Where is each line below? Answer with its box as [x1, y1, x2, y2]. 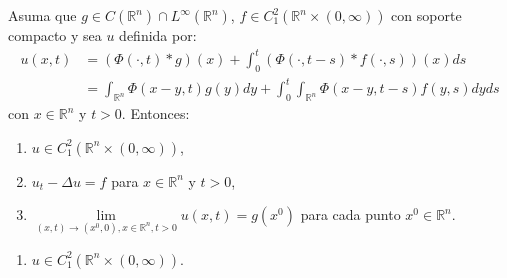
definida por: [119, 25, 197, 45]
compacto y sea [8, 25, 102, 45]
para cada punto [300, 204, 401, 225]
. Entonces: [121, 103, 190, 124]
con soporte [391, 5, 462, 25]
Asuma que [8, 5, 77, 25]
